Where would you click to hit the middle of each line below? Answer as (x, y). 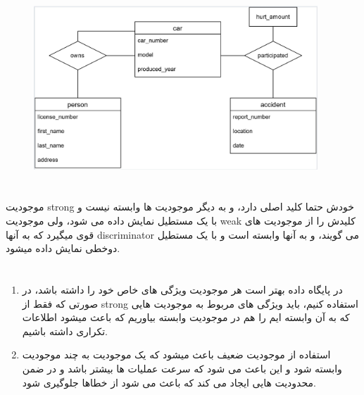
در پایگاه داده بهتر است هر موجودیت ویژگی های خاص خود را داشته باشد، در (182, 289)
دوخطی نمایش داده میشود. (63, 248)
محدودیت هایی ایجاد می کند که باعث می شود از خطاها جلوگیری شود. (169, 382)
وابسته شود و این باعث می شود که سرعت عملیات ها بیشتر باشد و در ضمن (182, 368)
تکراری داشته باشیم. (65, 331)
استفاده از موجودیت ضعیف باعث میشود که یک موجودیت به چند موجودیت (176, 355)
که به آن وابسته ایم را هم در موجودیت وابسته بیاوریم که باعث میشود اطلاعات (186, 317)
